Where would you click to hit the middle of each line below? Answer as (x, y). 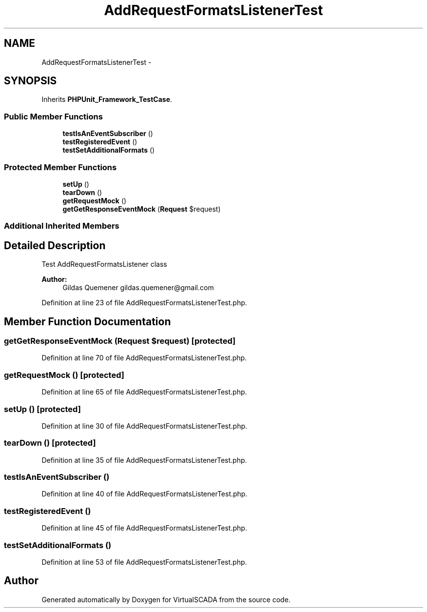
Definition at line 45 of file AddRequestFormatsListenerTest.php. (144, 528)
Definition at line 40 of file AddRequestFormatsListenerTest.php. (145, 494)
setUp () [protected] (42, 409)
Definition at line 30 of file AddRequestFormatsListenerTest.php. (145, 426)
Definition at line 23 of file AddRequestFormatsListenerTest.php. (144, 303)
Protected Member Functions (60, 167)
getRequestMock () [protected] (64, 375)
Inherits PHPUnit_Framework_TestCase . (107, 99)
